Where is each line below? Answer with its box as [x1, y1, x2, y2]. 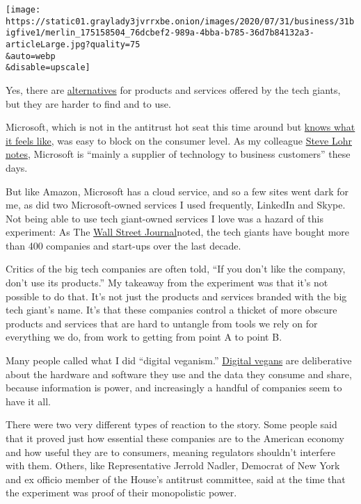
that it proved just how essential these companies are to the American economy [6, 431, 344, 445]
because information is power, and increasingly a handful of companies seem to [6, 380, 342, 395]
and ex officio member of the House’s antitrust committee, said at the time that [6, 471, 346, 486]
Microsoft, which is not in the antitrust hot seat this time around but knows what [6, 120, 355, 134]
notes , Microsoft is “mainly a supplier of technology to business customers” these [6, 147, 351, 161]
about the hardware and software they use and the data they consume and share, [6, 366, 352, 381]
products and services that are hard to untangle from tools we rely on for [6, 316, 318, 330]
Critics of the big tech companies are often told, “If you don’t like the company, [6, 261, 346, 276]
